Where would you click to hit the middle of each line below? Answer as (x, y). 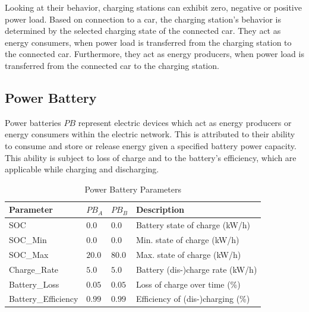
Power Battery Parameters (133, 189)
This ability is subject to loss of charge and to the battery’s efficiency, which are (151, 157)
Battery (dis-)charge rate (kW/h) (196, 269)
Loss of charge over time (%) (188, 284)
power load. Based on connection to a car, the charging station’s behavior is (143, 19)
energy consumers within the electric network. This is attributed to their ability (150, 134)
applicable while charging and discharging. (82, 169)
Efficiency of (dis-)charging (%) (193, 299)
